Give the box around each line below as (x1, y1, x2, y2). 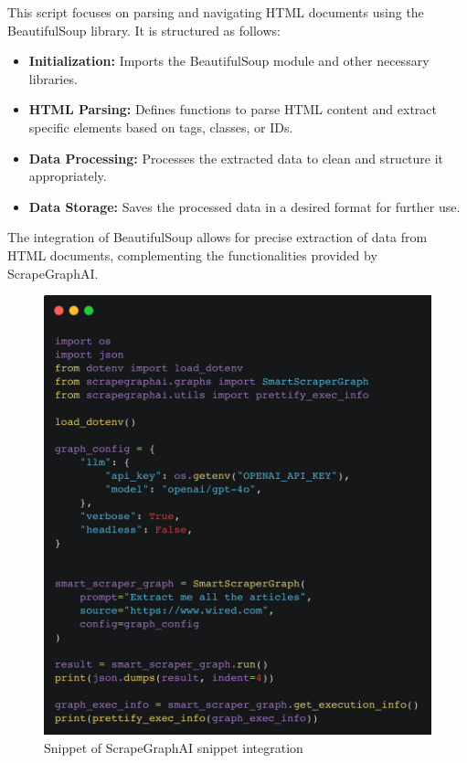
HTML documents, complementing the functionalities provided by (7, 245, 377, 264)
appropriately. (28, 166, 107, 185)
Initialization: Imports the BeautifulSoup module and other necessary (28, 51, 430, 70)
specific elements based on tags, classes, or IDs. (28, 117, 293, 136)
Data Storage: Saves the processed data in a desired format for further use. (28, 196, 461, 216)
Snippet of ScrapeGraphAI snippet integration (44, 738, 303, 758)
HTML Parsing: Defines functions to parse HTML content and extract (28, 100, 437, 119)
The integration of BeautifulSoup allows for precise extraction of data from (7, 228, 428, 247)
